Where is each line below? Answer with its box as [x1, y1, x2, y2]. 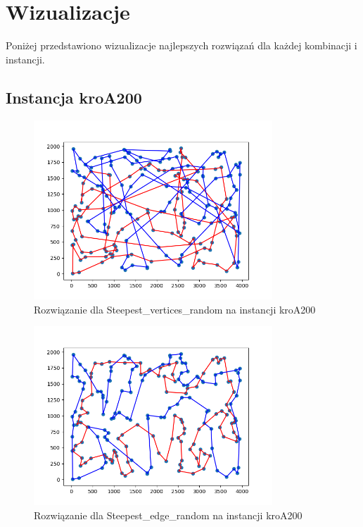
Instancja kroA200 [6, 86, 142, 108]
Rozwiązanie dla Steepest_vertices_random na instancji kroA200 [34, 302, 316, 316]
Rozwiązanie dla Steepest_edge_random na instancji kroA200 [34, 508, 302, 523]
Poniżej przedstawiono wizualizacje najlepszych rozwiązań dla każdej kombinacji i [6, 38, 357, 53]
